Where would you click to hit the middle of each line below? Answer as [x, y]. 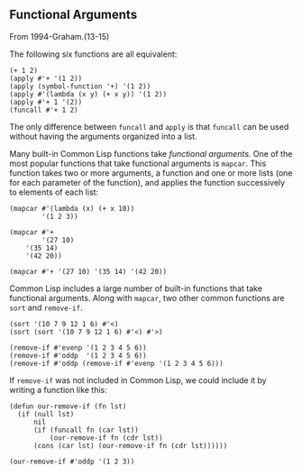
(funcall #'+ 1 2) [44, 110]
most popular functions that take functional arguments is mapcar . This [138, 163]
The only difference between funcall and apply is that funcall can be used [149, 126]
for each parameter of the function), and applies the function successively [147, 182]
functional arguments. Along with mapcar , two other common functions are [147, 297]
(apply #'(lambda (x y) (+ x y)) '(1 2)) [88, 94]
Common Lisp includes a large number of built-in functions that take [136, 288]
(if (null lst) [46, 414]
